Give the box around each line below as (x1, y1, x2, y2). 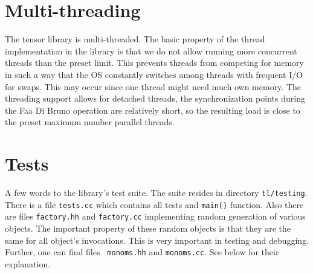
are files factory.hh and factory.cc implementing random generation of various (5, 210, 306, 223)
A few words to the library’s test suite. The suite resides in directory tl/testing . (5, 186, 308, 198)
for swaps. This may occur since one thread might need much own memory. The (5, 80, 302, 93)
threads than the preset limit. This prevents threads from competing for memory (5, 56, 304, 69)
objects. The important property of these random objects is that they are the (5, 221, 291, 234)
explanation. (5, 257, 51, 270)
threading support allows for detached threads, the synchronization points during (5, 92, 305, 105)
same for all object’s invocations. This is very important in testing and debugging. (5, 233, 309, 246)
